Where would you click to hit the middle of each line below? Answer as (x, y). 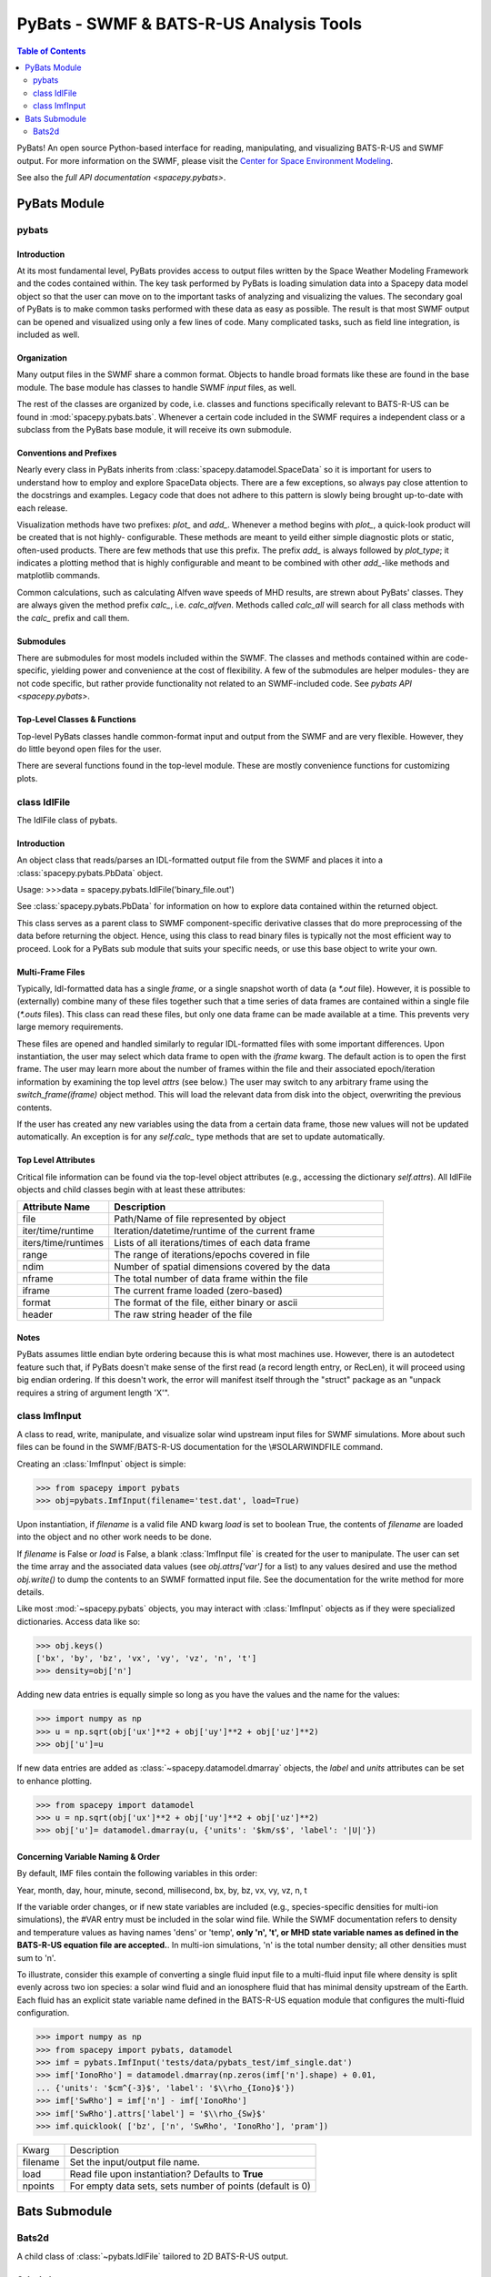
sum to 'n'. (36, 1957)
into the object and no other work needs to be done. (115, 1537)
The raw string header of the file (183, 1314)
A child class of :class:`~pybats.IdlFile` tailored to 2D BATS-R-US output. (152, 2256)
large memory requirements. (70, 1027)
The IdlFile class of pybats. (67, 820)
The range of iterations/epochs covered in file (212, 1255)
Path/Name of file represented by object (200, 1219)
